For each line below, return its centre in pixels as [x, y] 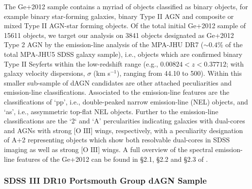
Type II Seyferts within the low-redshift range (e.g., [81, 63]
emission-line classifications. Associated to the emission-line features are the [117, 92]
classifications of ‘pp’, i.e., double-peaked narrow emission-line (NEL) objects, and [126, 101]
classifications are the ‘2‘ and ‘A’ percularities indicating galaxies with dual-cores [125, 121]
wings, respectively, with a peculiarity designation [169, 130]
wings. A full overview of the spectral [157, 149]
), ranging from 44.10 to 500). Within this [179, 73]
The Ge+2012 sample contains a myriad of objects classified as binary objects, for [126, 6]
